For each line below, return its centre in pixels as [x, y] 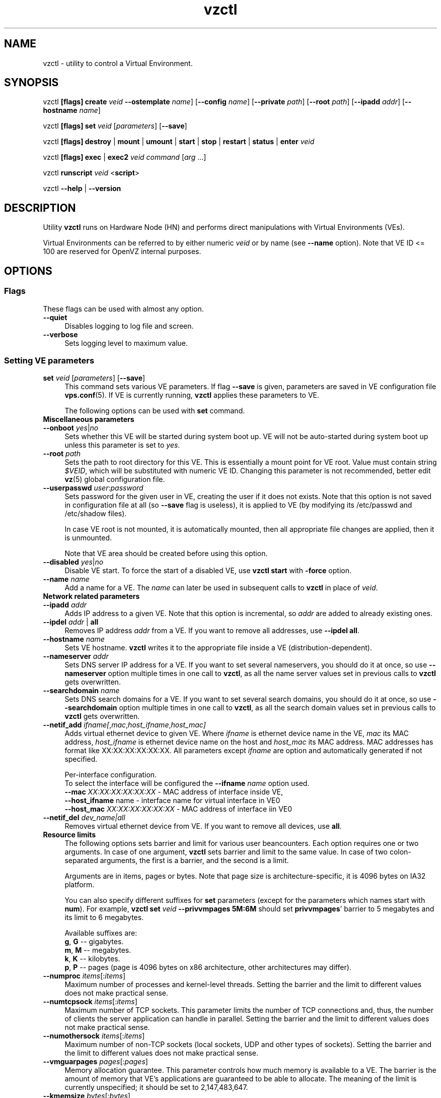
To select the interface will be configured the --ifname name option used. [187, 783]
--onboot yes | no [71, 428]
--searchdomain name [81, 691]
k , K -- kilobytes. [92, 959]
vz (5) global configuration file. [115, 479]
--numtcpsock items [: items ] [90, 1002]
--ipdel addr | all [71, 622]
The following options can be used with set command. [155, 411]
